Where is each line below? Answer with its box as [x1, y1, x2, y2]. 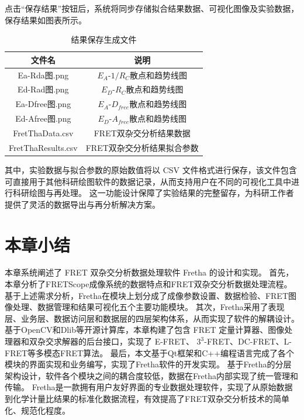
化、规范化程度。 [5, 404, 70, 416]
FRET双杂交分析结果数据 [94, 127, 191, 139]
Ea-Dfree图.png [15, 98, 71, 110]
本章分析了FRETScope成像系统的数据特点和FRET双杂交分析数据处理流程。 [5, 278, 292, 290]
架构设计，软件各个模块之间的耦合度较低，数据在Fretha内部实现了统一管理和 [5, 369, 298, 381]
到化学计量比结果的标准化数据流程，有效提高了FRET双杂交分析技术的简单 [5, 392, 290, 404]
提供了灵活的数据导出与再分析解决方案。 [5, 198, 160, 210]
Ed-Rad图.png [18, 83, 69, 95]
